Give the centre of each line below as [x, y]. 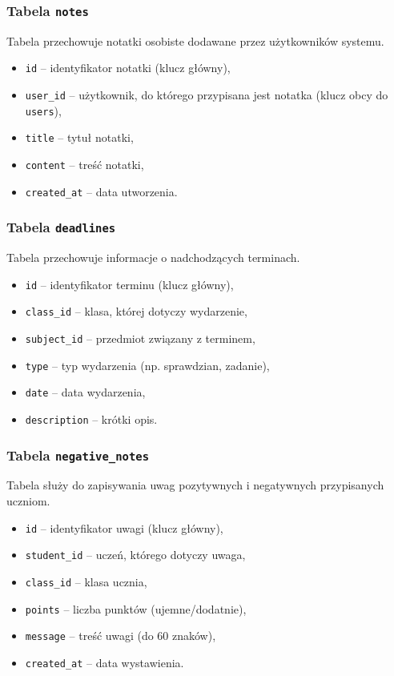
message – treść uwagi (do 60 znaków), [121, 636]
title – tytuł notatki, [79, 137]
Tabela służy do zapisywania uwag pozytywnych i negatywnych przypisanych [195, 485]
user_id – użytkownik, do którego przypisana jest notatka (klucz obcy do [207, 95]
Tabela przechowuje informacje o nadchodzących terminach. [153, 258]
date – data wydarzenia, [85, 392]
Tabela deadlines [61, 227]
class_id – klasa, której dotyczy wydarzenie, [136, 311]
